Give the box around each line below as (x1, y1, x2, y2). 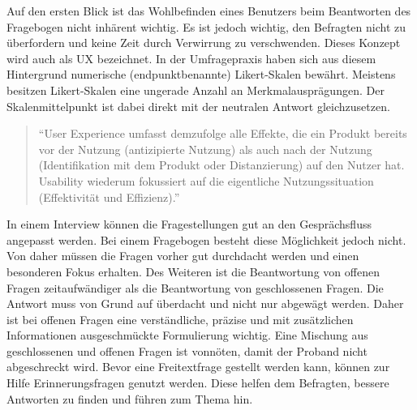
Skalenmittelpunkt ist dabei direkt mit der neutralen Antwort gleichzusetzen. (6, 97, 390, 114)
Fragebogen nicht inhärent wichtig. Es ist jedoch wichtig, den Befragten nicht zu (6, 18, 406, 35)
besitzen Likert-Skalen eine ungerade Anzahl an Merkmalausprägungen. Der (6, 81, 385, 98)
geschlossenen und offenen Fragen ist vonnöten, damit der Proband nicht (6, 342, 368, 359)
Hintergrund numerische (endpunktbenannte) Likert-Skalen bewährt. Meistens (6, 66, 396, 83)
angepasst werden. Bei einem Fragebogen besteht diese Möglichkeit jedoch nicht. (6, 231, 406, 248)
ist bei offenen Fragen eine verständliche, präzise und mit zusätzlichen (6, 310, 354, 327)
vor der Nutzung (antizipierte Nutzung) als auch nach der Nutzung (38, 140, 372, 157)
